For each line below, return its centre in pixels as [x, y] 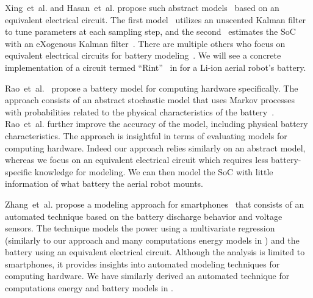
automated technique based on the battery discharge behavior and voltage [144, 216]
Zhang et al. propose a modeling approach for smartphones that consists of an [155, 204]
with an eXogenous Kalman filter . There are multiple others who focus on [145, 43]
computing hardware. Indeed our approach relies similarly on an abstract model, [155, 147]
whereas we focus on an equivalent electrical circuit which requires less [137, 160]
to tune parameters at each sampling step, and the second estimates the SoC [150, 31]
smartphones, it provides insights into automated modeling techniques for [142, 263]
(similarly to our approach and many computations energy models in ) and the [152, 240]
